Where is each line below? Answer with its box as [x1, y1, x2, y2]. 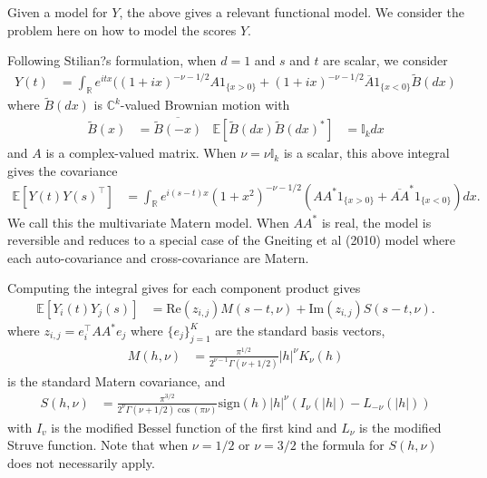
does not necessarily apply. [7, 454, 155, 473]
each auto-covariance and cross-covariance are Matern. [7, 248, 309, 267]
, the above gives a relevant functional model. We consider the [119, 3, 464, 21]
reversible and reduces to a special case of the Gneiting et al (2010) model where [7, 230, 456, 249]
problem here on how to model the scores [7, 20, 237, 39]
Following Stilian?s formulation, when [7, 51, 217, 70]
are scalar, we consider [323, 51, 448, 70]
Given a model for [7, 3, 108, 21]
